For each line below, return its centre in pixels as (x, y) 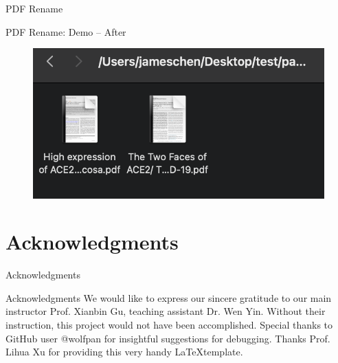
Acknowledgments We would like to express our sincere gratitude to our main (169, 297)
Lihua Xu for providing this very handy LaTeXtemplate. (124, 352)
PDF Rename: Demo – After (66, 31)
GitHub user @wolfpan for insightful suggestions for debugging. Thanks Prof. (168, 338)
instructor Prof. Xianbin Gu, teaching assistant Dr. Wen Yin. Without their (166, 311)
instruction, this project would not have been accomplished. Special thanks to (169, 325)
